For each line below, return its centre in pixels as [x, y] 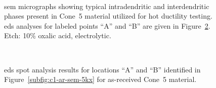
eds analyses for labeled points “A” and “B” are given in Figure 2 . [107, 25]
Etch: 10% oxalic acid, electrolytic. [58, 35]
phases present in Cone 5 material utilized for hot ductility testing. [108, 16]
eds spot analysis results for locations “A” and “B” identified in [102, 69]
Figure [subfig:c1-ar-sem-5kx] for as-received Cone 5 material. [100, 79]
